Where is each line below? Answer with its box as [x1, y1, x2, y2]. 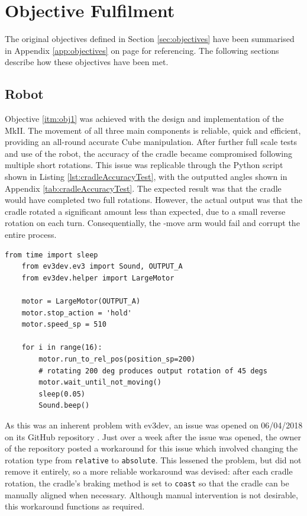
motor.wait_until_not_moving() [38, 378, 161, 387]
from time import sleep [5, 250, 98, 259]
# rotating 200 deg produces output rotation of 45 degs [38, 366, 267, 375]
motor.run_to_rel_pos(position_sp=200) [38, 354, 196, 363]
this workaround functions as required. [5, 500, 145, 512]
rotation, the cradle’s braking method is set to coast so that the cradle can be [5, 476, 289, 489]
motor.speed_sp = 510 [21, 320, 106, 329]
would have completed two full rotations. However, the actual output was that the [5, 193, 303, 206]
